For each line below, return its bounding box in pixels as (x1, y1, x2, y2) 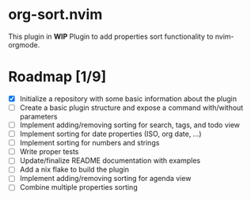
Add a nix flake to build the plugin (19, 164, 129, 175)
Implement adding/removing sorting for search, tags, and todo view (19, 120, 240, 130)
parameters (19, 112, 58, 121)
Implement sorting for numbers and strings (19, 138, 160, 148)
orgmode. (8, 40, 40, 49)
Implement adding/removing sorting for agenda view (19, 174, 192, 183)
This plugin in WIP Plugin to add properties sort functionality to (8, 32, 214, 41)
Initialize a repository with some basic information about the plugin (19, 93, 238, 104)
